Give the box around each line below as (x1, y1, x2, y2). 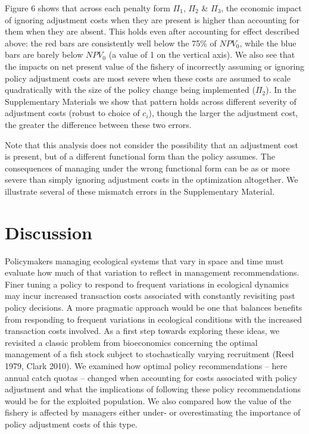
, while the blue (239, 36, 296, 49)
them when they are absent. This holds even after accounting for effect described (5, 25, 299, 38)
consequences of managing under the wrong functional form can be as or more (5, 161, 290, 174)
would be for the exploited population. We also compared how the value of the (5, 394, 291, 407)
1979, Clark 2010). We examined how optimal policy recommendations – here (5, 359, 288, 371)
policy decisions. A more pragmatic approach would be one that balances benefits (5, 301, 302, 313)
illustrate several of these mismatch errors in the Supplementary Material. (5, 185, 274, 197)
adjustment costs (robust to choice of (5, 107, 140, 119)
